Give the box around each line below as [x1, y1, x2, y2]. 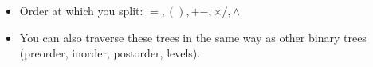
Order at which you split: [19, 2, 143, 18]
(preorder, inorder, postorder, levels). [19, 45, 201, 61]
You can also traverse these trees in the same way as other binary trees [19, 29, 367, 45]
